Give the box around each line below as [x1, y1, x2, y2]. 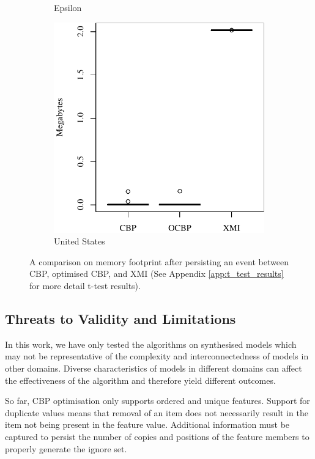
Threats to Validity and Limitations [5, 309, 236, 328]
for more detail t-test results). [29, 279, 141, 292]
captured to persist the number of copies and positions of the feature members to [5, 430, 309, 442]
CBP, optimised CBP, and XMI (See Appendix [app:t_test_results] [29, 267, 284, 280]
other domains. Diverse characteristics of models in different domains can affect [5, 361, 302, 374]
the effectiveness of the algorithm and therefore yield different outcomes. [5, 373, 276, 386]
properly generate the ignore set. [5, 442, 127, 455]
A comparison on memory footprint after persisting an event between [29, 255, 289, 268]
